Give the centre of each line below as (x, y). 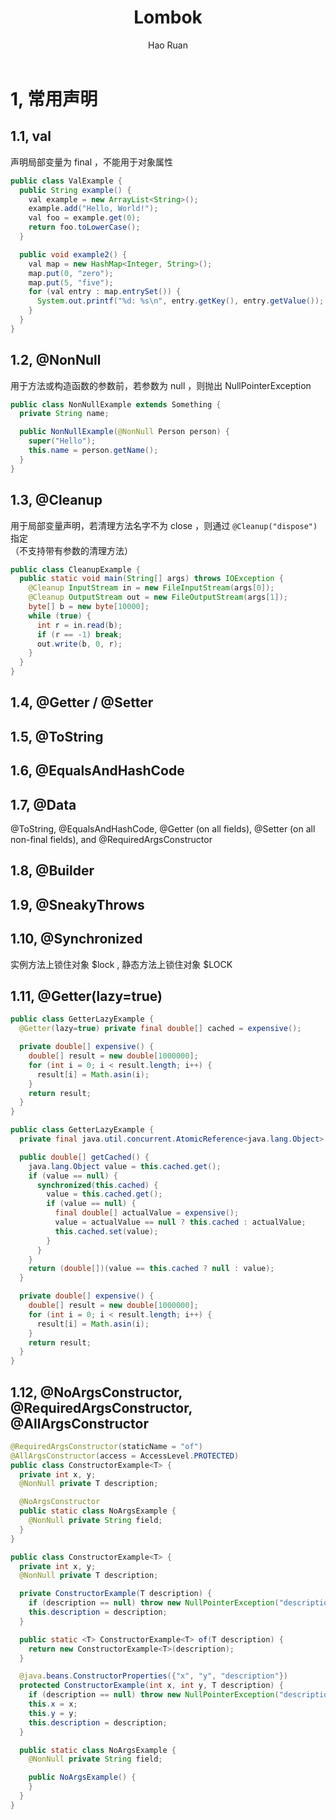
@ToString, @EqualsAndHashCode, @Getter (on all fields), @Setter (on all (163, 828)
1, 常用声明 (54, 98)
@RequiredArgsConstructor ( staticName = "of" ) (106, 1446)
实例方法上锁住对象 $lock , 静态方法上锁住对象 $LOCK (121, 964)
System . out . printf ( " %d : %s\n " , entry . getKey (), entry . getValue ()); (180, 301)
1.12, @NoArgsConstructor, (96, 1392)
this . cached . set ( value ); (106, 1231)
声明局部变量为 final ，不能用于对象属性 (91, 162)
